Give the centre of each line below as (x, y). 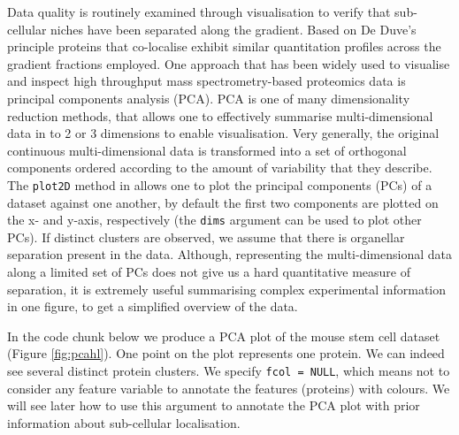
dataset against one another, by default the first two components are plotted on (223, 202)
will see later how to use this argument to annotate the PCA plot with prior (214, 405)
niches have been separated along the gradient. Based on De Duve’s (233, 29)
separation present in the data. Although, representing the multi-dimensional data (229, 254)
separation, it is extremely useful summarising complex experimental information (227, 289)
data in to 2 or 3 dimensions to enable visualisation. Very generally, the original (223, 133)
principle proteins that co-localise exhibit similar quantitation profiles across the (224, 46)
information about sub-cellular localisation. (124, 422)
